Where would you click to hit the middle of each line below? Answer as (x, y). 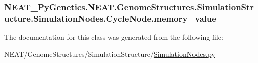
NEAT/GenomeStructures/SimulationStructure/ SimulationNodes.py (110, 54)
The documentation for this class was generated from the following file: (114, 37)
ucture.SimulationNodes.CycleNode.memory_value (110, 18)
